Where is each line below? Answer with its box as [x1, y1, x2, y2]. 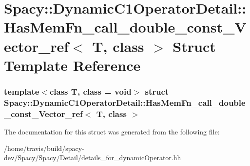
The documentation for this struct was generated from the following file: [4, 127, 220, 136]
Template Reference [4, 55, 141, 75]
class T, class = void [49, 85, 132, 97]
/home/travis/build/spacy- [4, 143, 84, 153]
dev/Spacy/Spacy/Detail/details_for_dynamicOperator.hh [4, 152, 181, 163]
